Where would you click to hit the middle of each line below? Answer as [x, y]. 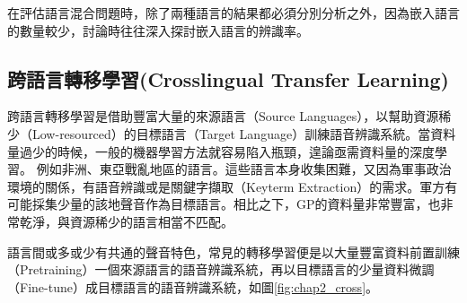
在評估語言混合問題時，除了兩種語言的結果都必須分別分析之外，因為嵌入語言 [233, 13]
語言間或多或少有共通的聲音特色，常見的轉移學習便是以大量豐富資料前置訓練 [233, 251]
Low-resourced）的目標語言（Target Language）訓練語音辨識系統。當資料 [244, 133]
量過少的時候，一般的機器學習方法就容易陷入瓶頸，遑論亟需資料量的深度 [221, 151]
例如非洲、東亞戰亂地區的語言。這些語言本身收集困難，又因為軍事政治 [244, 169]
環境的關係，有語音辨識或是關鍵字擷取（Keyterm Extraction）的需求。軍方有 [233, 186]
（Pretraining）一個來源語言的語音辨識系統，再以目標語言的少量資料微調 [221, 269]
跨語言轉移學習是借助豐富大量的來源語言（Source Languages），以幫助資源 [223, 116]
